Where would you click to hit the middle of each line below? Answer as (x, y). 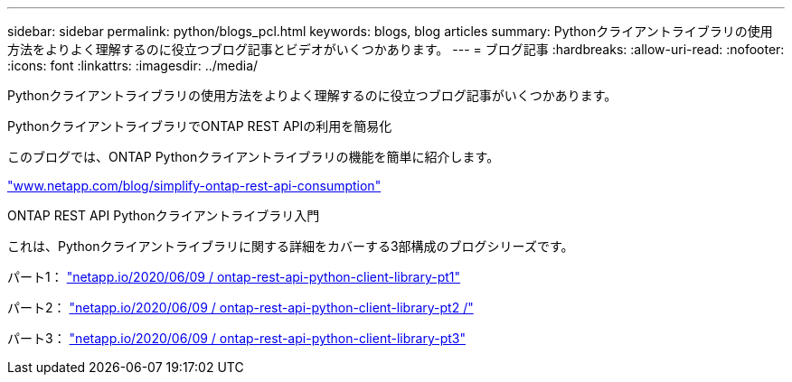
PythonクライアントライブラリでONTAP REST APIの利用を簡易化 (200, 126)
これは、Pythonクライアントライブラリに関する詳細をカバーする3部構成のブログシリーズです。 (291, 246)
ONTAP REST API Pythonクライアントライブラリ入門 (164, 215)
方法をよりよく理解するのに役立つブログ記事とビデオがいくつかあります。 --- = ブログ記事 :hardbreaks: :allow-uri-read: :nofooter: (396, 49)
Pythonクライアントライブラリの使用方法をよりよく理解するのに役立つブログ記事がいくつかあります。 (312, 95)
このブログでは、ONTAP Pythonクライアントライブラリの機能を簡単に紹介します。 (254, 157)
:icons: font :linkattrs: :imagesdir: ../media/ (133, 65)
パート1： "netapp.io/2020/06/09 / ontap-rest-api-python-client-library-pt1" (234, 277)
